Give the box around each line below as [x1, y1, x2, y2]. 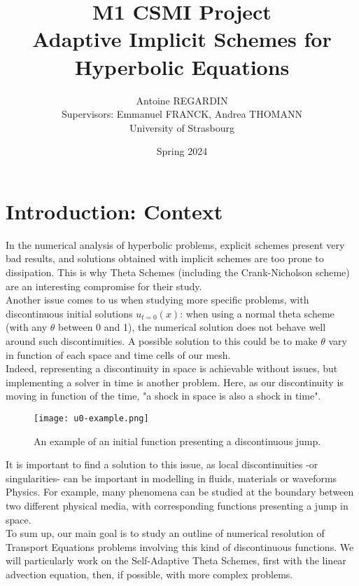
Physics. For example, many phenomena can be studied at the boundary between [6, 484, 354, 499]
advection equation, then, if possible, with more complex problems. [6, 566, 293, 581]
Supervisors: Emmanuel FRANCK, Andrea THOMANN [62, 107, 302, 121]
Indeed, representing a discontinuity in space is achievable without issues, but [6, 361, 338, 376]
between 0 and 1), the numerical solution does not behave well [58, 320, 326, 334]
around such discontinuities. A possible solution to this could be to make [6, 333, 318, 348]
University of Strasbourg [129, 120, 235, 135]
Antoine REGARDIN [136, 93, 228, 107]
